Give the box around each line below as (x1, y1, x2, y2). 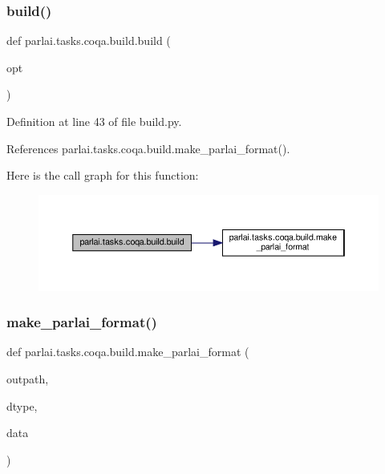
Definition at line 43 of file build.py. (6, 113, 182, 129)
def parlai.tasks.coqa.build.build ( (6, 32, 171, 49)
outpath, (6, 371, 49, 387)
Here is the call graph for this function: (6, 167, 199, 184)
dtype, (6, 397, 38, 414)
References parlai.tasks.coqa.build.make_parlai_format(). (6, 140, 290, 156)
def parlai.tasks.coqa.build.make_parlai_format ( (6, 343, 249, 360)
